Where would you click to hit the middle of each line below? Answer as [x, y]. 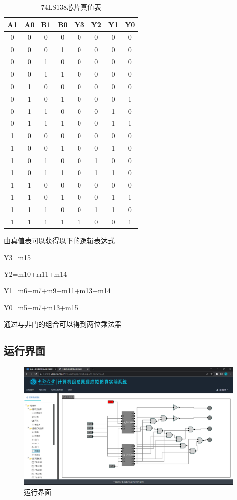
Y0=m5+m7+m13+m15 [41, 307]
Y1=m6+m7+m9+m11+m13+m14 [57, 290]
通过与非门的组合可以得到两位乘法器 [63, 324]
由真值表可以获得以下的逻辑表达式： [63, 241]
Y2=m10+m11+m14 [36, 274]
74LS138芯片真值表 [71, 7]
